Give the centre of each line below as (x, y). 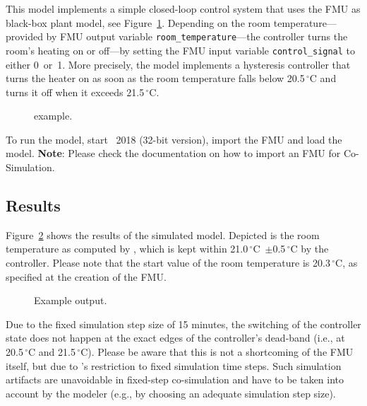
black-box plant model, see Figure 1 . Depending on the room (138, 22)
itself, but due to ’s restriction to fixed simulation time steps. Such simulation (174, 365)
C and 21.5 (52, 352)
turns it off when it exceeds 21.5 (75, 92)
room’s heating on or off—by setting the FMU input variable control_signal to (181, 50)
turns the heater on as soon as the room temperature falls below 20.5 (155, 78)
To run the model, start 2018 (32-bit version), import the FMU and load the (174, 139)
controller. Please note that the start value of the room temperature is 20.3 (168, 263)
